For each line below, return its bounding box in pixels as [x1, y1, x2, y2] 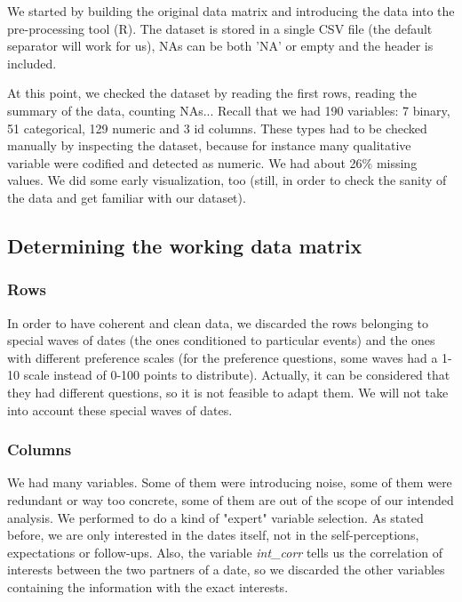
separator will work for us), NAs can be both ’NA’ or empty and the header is [7, 36, 434, 55]
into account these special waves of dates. [7, 400, 233, 419]
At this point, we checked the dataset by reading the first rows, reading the [7, 84, 417, 102]
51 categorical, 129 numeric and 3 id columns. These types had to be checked [7, 118, 427, 137]
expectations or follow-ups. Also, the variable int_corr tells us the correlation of [7, 542, 442, 561]
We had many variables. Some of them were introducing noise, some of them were [7, 473, 452, 492]
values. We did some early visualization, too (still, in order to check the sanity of [7, 171, 447, 189]
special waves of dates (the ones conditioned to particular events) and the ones [7, 331, 435, 349]
